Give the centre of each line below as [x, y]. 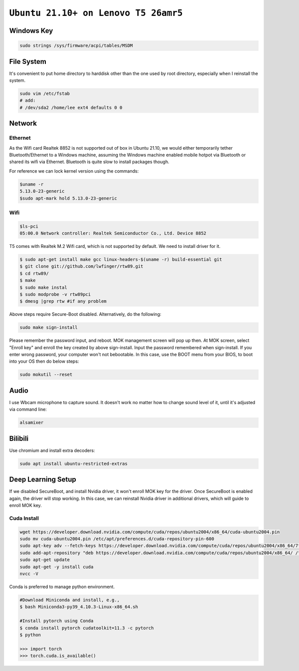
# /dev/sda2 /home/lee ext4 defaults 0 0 [71, 108]
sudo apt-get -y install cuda [57, 567]
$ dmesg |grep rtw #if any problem [63, 301]
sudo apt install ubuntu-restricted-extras [74, 463]
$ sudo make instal [43, 287]
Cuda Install [24, 518]
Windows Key [31, 31]
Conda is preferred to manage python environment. [62, 587]
